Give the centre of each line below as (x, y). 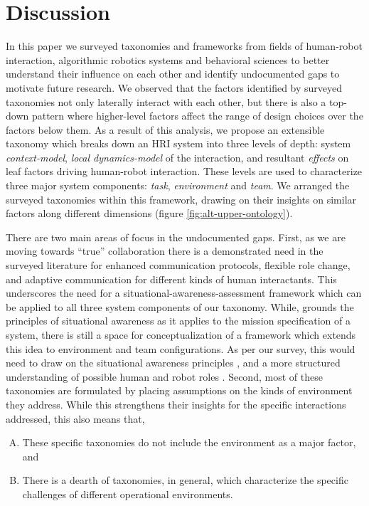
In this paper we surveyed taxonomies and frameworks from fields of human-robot (184, 46)
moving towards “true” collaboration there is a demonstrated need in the (165, 251)
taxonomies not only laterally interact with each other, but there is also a (166, 101)
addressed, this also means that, (75, 418)
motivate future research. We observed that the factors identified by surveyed (174, 87)
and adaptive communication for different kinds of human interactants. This (171, 279)
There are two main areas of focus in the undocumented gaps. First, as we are (176, 237)
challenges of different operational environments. (128, 494)
